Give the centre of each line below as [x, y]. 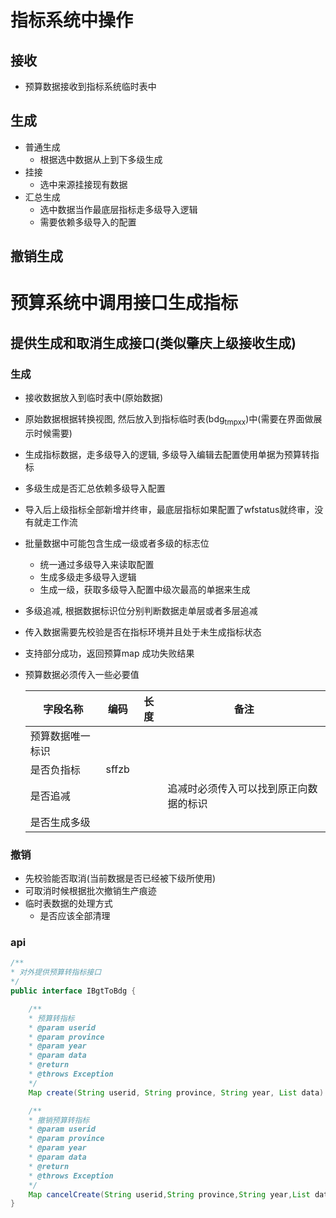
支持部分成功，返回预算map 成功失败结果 [109, 653]
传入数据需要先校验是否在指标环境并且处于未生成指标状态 [143, 632]
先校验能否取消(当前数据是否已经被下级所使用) [120, 878]
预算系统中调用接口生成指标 [124, 303]
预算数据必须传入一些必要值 [82, 674]
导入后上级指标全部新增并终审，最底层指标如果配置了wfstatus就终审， [169, 509]
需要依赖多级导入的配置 [88, 222]
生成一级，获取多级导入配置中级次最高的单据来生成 [145, 589]
